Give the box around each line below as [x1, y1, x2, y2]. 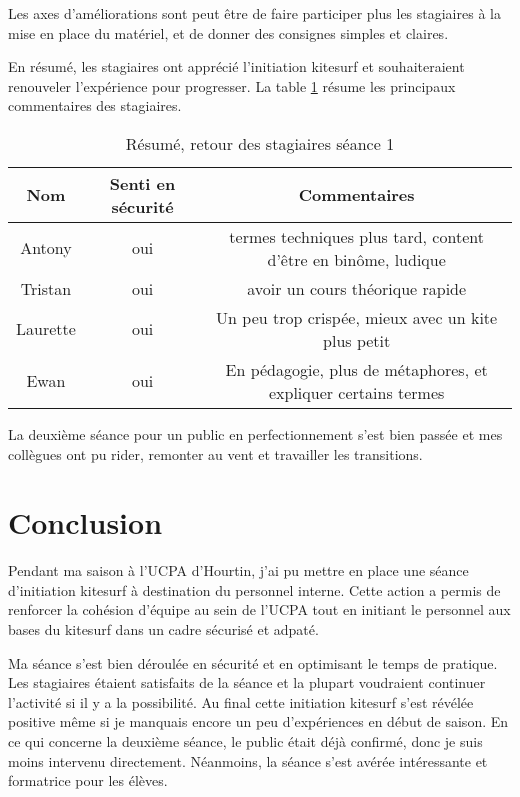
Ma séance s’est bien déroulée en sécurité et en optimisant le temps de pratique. [8, 652, 498, 673]
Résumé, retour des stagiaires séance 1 [125, 131, 395, 155]
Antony [20, 236, 72, 260]
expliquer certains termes [268, 380, 445, 404]
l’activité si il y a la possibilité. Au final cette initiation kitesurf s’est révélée [8, 691, 474, 712]
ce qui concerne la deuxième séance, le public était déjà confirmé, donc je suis [8, 731, 483, 752]
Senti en [109, 171, 176, 195]
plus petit [323, 328, 391, 352]
